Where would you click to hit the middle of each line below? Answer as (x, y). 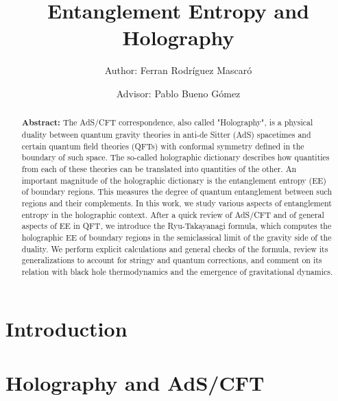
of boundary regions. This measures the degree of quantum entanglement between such (177, 192)
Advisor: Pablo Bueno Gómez (178, 93)
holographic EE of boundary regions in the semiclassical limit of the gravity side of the (177, 237)
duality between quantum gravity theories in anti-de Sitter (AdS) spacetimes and (166, 134)
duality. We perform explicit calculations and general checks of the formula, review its (175, 248)
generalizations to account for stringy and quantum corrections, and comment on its (172, 260)
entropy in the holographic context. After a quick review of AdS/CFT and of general (173, 214)
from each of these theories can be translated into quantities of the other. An (159, 168)
